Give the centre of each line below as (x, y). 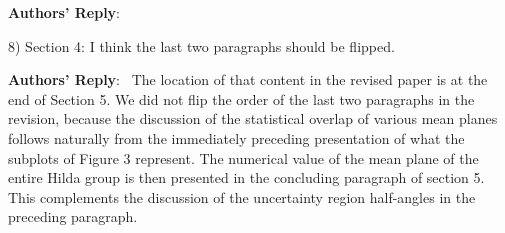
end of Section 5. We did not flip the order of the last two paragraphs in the (241, 98)
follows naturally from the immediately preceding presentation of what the (236, 137)
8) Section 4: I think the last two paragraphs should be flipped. (201, 45)
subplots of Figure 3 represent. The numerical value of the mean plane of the (243, 157)
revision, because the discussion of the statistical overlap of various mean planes (253, 118)
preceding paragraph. (73, 216)
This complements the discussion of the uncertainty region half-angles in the (242, 196)
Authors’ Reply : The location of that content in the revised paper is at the (248, 79)
